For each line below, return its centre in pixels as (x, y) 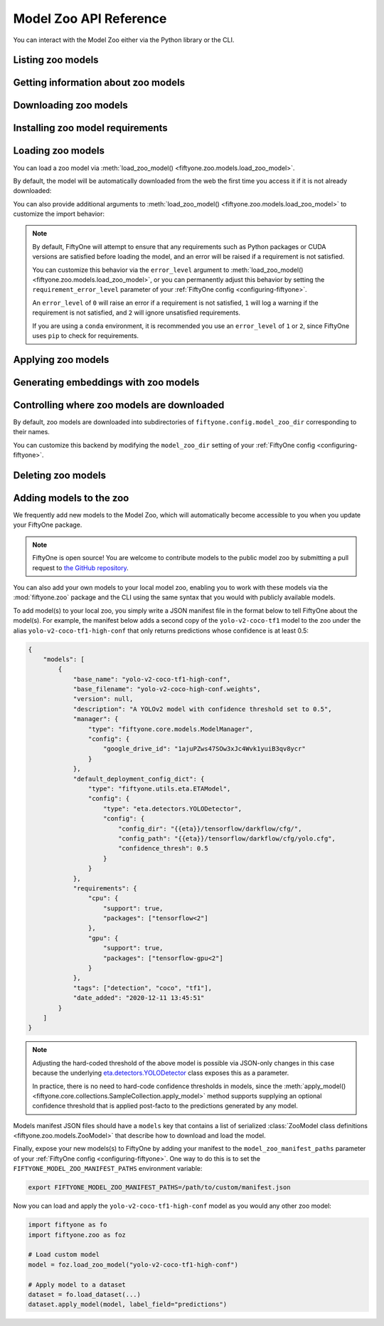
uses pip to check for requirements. (85, 335)
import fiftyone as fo (68, 1225)
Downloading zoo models (70, 106)
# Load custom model (64, 1255)
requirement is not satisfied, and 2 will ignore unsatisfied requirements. (137, 312)
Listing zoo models (56, 60)
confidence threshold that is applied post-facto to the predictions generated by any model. (165, 1106)
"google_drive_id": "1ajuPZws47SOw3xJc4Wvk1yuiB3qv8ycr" (204, 749)
